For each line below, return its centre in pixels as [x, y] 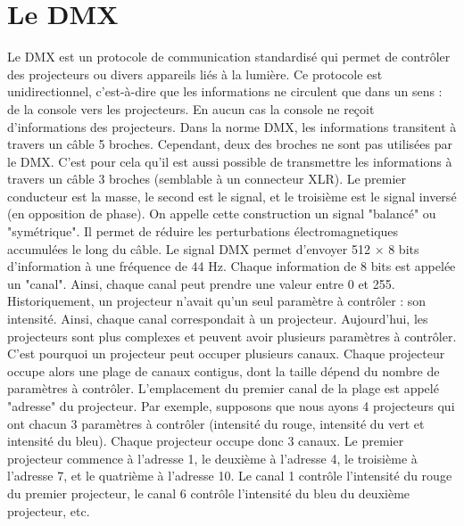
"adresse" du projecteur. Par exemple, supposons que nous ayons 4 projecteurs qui [231, 406]
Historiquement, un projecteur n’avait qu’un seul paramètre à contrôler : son [217, 301]
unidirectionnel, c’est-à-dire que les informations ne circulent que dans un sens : [225, 91]
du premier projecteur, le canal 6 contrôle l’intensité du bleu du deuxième [209, 493]
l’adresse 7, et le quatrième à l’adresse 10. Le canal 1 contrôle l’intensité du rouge [230, 476]
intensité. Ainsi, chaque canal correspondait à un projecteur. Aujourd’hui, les [218, 319]
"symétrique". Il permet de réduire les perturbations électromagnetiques [203, 231]
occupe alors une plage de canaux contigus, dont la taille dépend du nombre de [224, 370]
